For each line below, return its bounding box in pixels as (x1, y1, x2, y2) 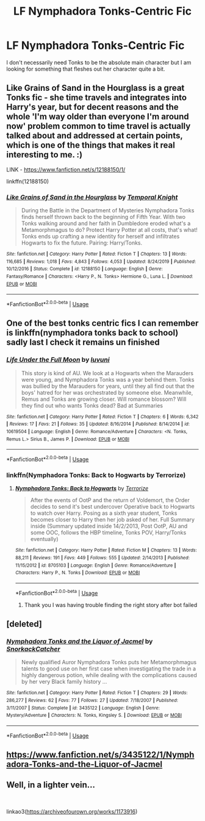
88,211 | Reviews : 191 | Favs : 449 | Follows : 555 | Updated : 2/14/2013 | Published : (15, 554, 190, 561)
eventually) (30, 536, 59, 543)
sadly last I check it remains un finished (6, 337, 160, 348)
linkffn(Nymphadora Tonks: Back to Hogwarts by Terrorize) (6, 471, 186, 479)
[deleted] (6, 618, 43, 629)
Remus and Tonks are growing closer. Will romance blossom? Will (21, 395, 187, 403)
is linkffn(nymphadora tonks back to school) (6, 328, 179, 338)
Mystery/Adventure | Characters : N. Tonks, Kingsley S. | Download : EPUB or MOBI (6, 712, 182, 719)
